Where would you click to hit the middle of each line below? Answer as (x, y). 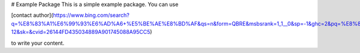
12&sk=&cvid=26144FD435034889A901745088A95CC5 (81, 32)
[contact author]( (32, 15)
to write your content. (38, 43)
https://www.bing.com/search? (91, 15)
